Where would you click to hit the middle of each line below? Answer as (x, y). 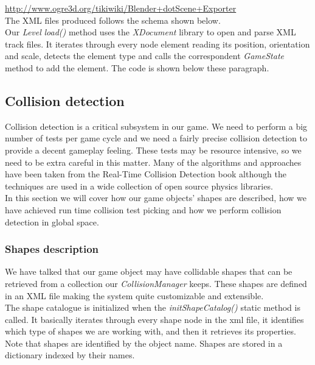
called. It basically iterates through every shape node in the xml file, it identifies (154, 319)
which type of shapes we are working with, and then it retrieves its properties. (151, 331)
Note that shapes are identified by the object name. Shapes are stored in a (144, 343)
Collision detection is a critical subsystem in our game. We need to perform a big (156, 126)
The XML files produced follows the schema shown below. (113, 20)
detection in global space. (52, 221)
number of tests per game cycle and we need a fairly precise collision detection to (156, 138)
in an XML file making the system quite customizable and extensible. (134, 295)
